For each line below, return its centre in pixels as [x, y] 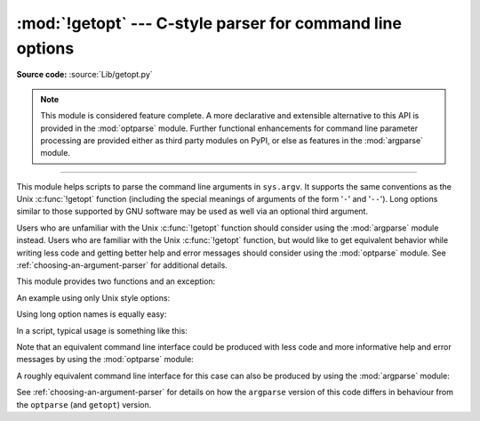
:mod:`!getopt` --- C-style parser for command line [209, 23]
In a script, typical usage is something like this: [102, 330]
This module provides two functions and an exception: [116, 281]
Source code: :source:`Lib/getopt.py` [84, 75]
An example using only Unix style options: [93, 297]
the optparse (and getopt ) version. [84, 404]
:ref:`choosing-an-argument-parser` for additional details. [122, 265]
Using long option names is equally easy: [92, 314]
